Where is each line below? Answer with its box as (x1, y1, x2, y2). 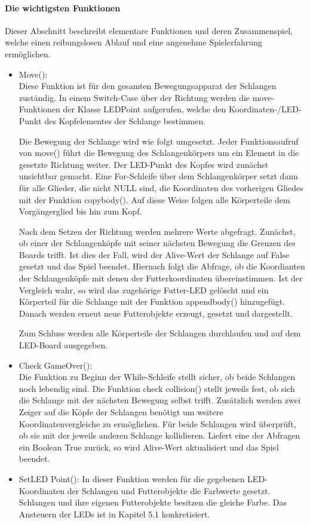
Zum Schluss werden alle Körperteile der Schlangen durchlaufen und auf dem (19, 327, 301, 339)
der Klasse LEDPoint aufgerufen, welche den (63, 103, 226, 115)
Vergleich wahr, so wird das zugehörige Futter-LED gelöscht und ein (19, 283, 269, 296)
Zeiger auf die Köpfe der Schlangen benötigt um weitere (19, 406, 223, 418)
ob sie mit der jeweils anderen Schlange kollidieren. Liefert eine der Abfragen (19, 429, 300, 442)
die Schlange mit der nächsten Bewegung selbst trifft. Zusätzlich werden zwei (19, 394, 300, 406)
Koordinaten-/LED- (229, 103, 302, 115)
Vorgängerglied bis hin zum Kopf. (19, 205, 142, 217)
